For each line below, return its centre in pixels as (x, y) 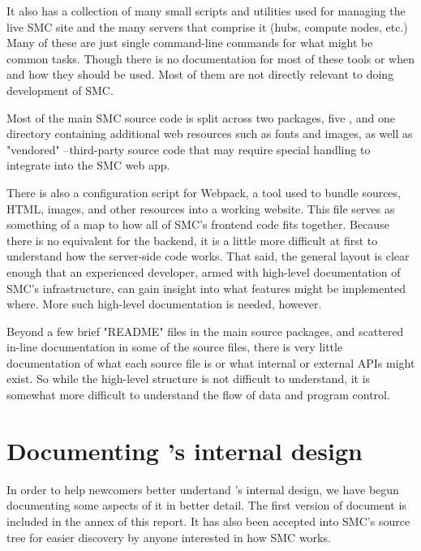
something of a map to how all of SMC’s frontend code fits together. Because (198, 224)
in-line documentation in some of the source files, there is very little (175, 347)
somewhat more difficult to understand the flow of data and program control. (198, 395)
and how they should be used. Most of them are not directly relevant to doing (200, 74)
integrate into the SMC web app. (88, 165)
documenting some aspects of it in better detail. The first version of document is (206, 505)
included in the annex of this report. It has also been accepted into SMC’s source (208, 521)
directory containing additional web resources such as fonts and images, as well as (210, 133)
